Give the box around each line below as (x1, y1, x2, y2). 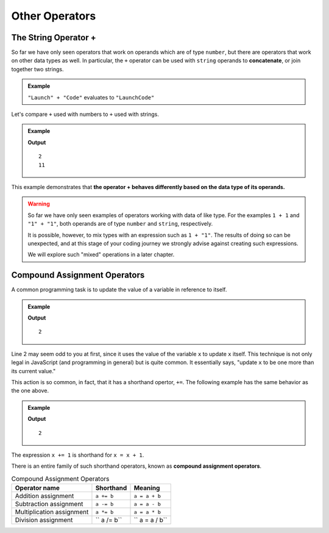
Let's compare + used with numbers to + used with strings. (11, 110, 160, 118)
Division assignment (15, 516, 73, 524)
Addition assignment (15, 492, 74, 500)
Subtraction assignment (15, 500, 83, 509)
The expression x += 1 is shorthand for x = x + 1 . (11, 451, 144, 459)
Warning (27, 200, 50, 207)
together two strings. (11, 65, 64, 73)
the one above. (11, 387, 49, 395)
